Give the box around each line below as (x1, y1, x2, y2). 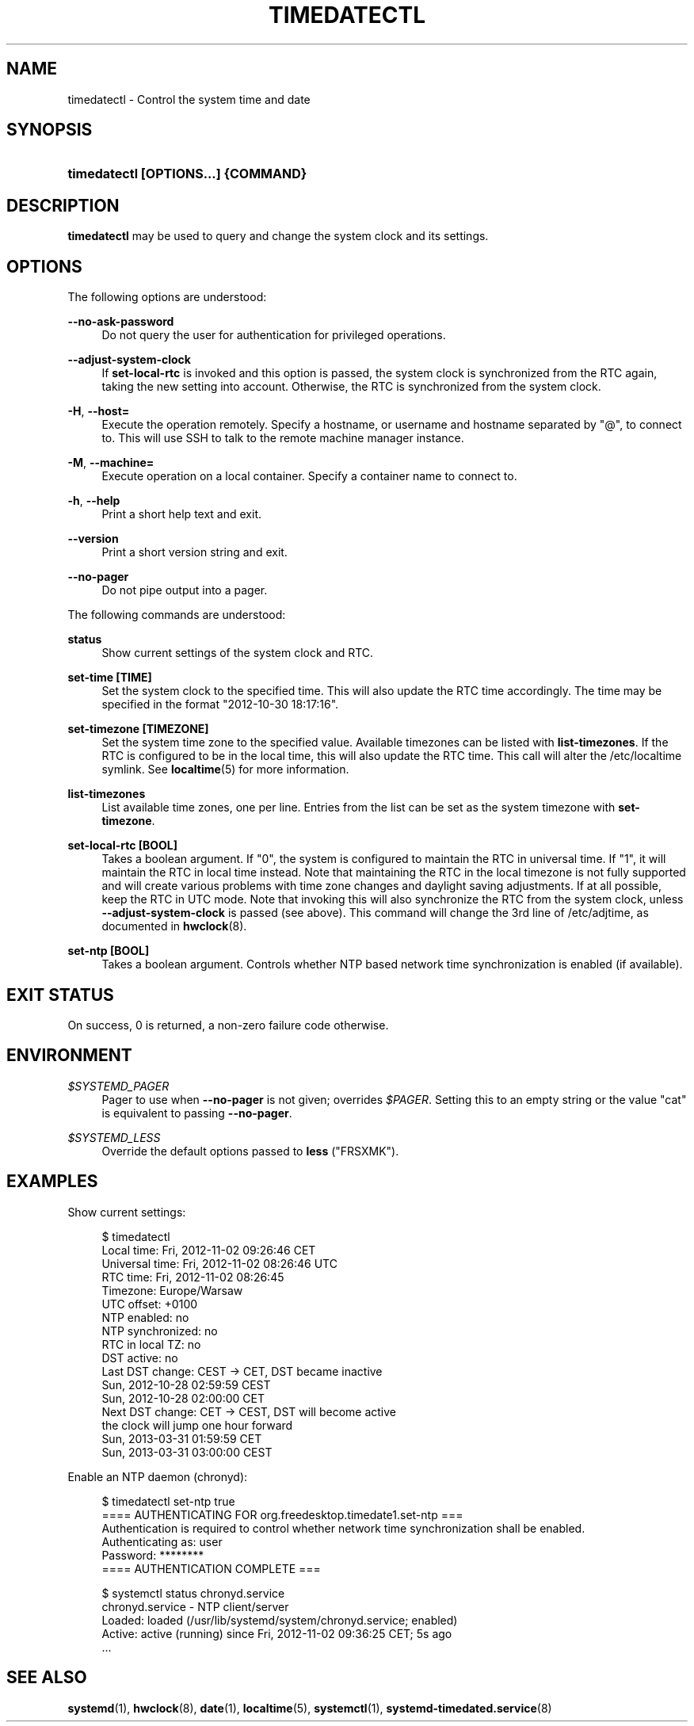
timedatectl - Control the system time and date (67, 92, 311, 106)
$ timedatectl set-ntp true (101, 1494, 235, 1508)
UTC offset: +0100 (101, 1296, 198, 1311)
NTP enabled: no (101, 1310, 189, 1324)
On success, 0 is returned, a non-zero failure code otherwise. (67, 1018, 389, 1032)
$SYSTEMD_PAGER (67, 1079, 170, 1093)
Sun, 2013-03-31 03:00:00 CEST (101, 1445, 273, 1459)
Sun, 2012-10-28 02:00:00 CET (101, 1391, 265, 1405)
